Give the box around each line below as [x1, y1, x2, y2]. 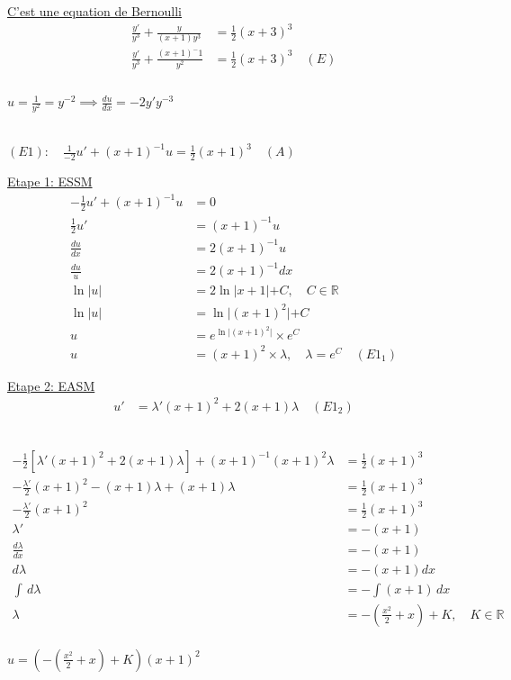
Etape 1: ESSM [7, 172, 93, 191]
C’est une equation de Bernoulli [7, 2, 182, 20]
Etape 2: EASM [7, 376, 95, 394]
